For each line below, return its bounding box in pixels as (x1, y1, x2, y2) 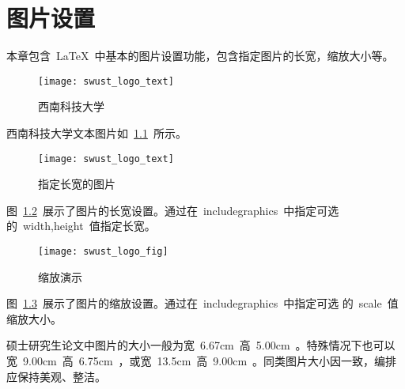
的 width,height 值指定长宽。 (6, 217, 156, 234)
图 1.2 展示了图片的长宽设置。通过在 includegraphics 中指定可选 (6, 202, 339, 218)
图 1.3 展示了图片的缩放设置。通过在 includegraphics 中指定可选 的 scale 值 (6, 295, 399, 312)
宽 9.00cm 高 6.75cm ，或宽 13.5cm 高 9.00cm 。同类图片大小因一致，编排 (6, 353, 397, 369)
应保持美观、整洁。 (6, 368, 106, 384)
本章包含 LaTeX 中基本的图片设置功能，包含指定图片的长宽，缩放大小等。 (6, 47, 394, 64)
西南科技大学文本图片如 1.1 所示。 (6, 124, 187, 141)
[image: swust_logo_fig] (38, 246, 168, 257)
